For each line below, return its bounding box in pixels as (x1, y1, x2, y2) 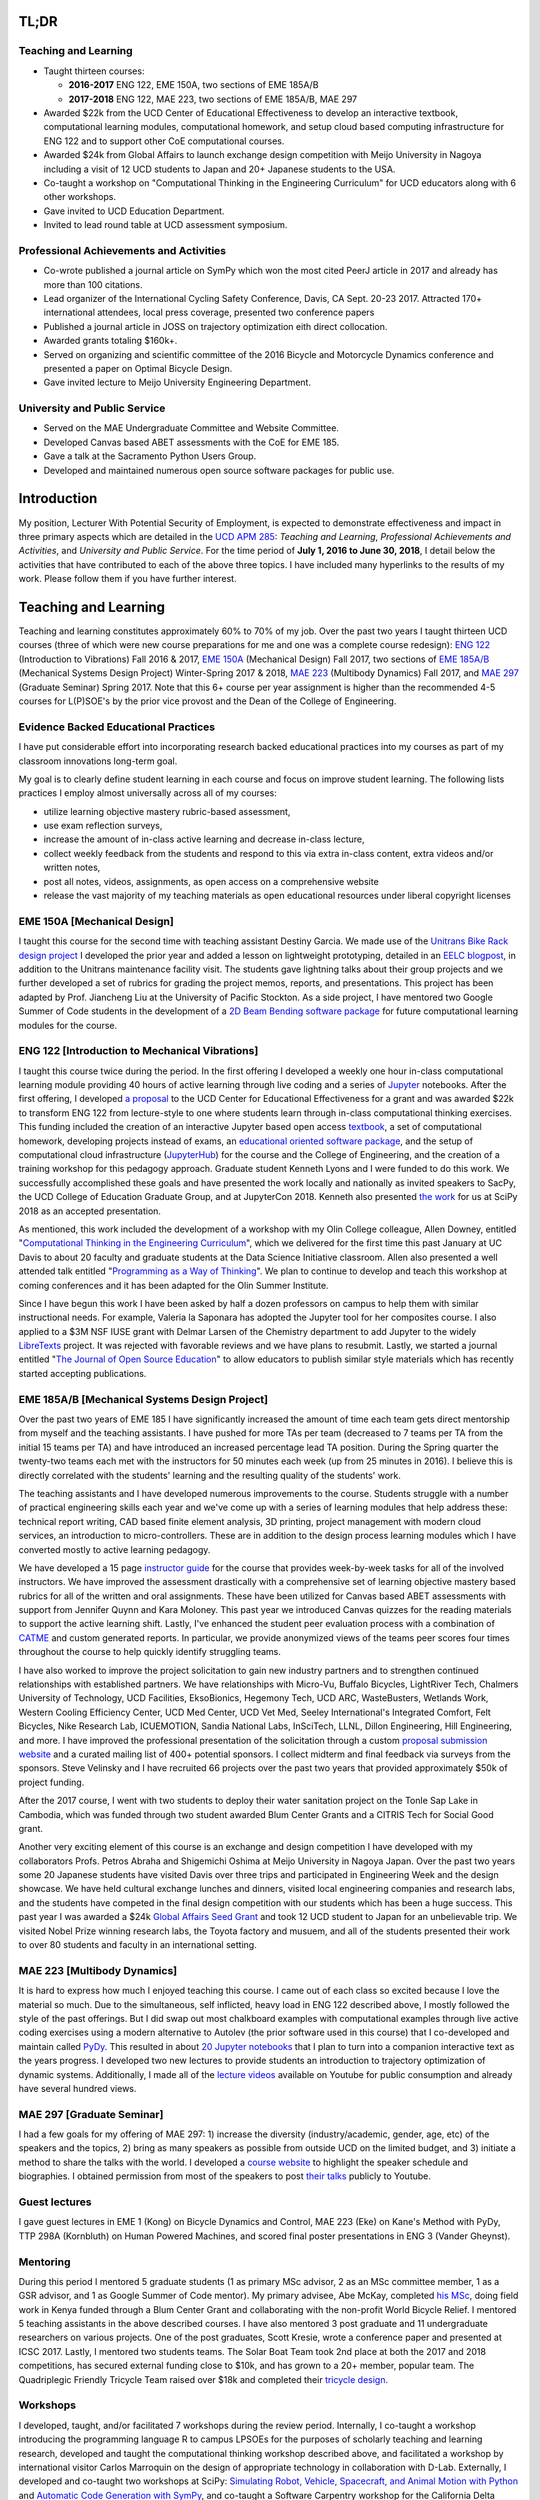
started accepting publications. (18, 1367, 147, 1379)
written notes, (43, 861, 101, 874)
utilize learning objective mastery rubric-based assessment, (43, 805, 291, 817)
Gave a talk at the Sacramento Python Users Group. (43, 450, 257, 462)
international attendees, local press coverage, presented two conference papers (43, 306, 375, 319)
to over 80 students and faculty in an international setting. (18, 1939, 257, 1951)
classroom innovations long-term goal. (18, 755, 178, 767)
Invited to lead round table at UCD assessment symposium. (43, 219, 288, 231)
